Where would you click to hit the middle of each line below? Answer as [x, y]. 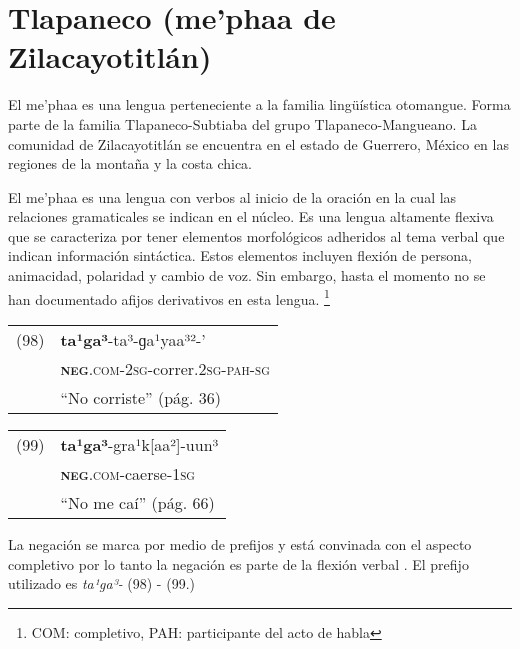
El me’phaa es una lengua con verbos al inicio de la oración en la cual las [232, 196]
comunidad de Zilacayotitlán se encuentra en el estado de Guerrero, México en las [258, 143]
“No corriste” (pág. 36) [141, 397]
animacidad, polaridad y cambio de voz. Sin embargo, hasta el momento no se [247, 275]
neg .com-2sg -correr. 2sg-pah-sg [165, 368]
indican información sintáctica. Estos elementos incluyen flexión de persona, [240, 255]
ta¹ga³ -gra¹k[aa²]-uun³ [139, 444]
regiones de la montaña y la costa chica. [130, 163]
